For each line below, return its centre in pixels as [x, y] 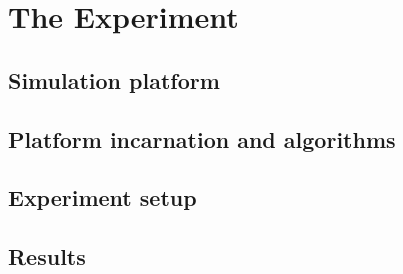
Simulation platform [114, 79]
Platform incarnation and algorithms [202, 138]
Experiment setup [102, 197]
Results [47, 256]
